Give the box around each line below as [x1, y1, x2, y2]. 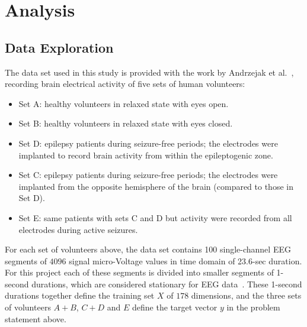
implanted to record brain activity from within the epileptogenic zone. [18, 148, 273, 161]
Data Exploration [5, 38, 114, 56]
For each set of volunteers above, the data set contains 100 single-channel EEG [5, 243, 291, 255]
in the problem [226, 301, 280, 313]
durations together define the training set [5, 289, 155, 302]
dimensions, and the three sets [191, 289, 302, 302]
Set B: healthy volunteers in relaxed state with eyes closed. [18, 117, 233, 129]
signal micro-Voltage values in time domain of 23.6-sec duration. [69, 254, 302, 267]
